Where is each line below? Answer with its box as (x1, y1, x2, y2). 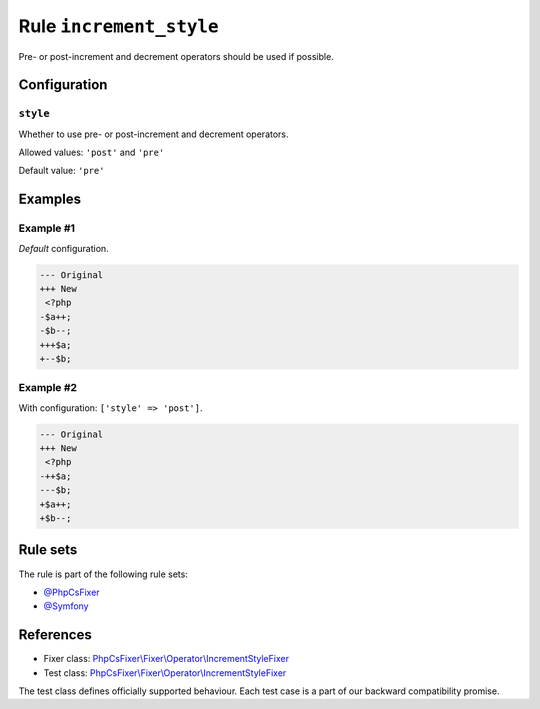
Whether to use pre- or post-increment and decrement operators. (18, 128, 289, 140)
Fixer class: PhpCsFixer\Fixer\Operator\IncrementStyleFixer (43, 653, 290, 665)
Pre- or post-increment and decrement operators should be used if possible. (18, 50, 334, 62)
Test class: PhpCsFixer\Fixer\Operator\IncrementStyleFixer (43, 666, 287, 679)
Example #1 (18, 221, 75, 235)
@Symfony (43, 600, 89, 612)
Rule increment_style (18, 15, 219, 37)
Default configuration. (18, 242, 109, 254)
